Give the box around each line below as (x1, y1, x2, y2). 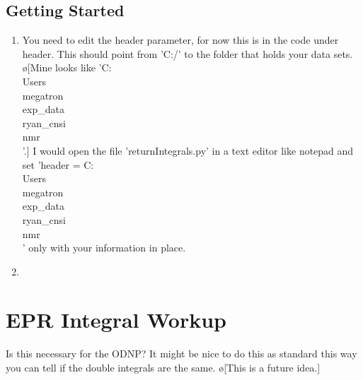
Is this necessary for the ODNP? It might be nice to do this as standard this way (6, 346, 357, 361)
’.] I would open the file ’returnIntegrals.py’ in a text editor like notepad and (22, 143, 354, 158)
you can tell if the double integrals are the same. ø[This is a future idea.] (6, 360, 321, 375)
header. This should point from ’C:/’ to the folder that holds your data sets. (22, 46, 353, 61)
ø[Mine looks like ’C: (22, 60, 112, 75)
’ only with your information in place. (22, 240, 186, 255)
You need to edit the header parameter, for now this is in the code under (22, 32, 339, 47)
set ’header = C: (22, 157, 94, 172)
